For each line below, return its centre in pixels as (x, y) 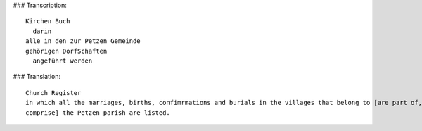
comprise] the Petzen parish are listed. (98, 112)
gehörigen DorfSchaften (66, 51)
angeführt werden (63, 61)
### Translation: (37, 77)
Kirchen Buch (48, 21)
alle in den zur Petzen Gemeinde (83, 41)
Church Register (53, 93)
